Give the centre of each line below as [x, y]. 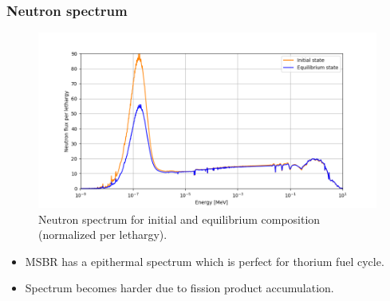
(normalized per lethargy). [103, 235]
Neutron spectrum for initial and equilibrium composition [179, 219]
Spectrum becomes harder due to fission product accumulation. [179, 288]
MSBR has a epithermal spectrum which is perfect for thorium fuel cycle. [205, 261]
